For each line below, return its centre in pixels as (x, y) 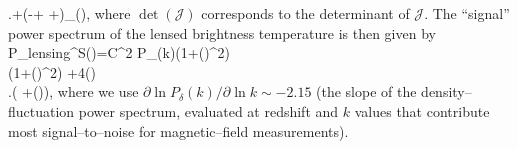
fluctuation (41, 110)
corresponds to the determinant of (305, 13)
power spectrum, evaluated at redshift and (208, 110)
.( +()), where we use (73, 91)
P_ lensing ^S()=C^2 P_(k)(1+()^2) (119, 52)
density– (446, 91)
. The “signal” (467, 13)
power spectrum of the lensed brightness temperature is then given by (222, 32)
